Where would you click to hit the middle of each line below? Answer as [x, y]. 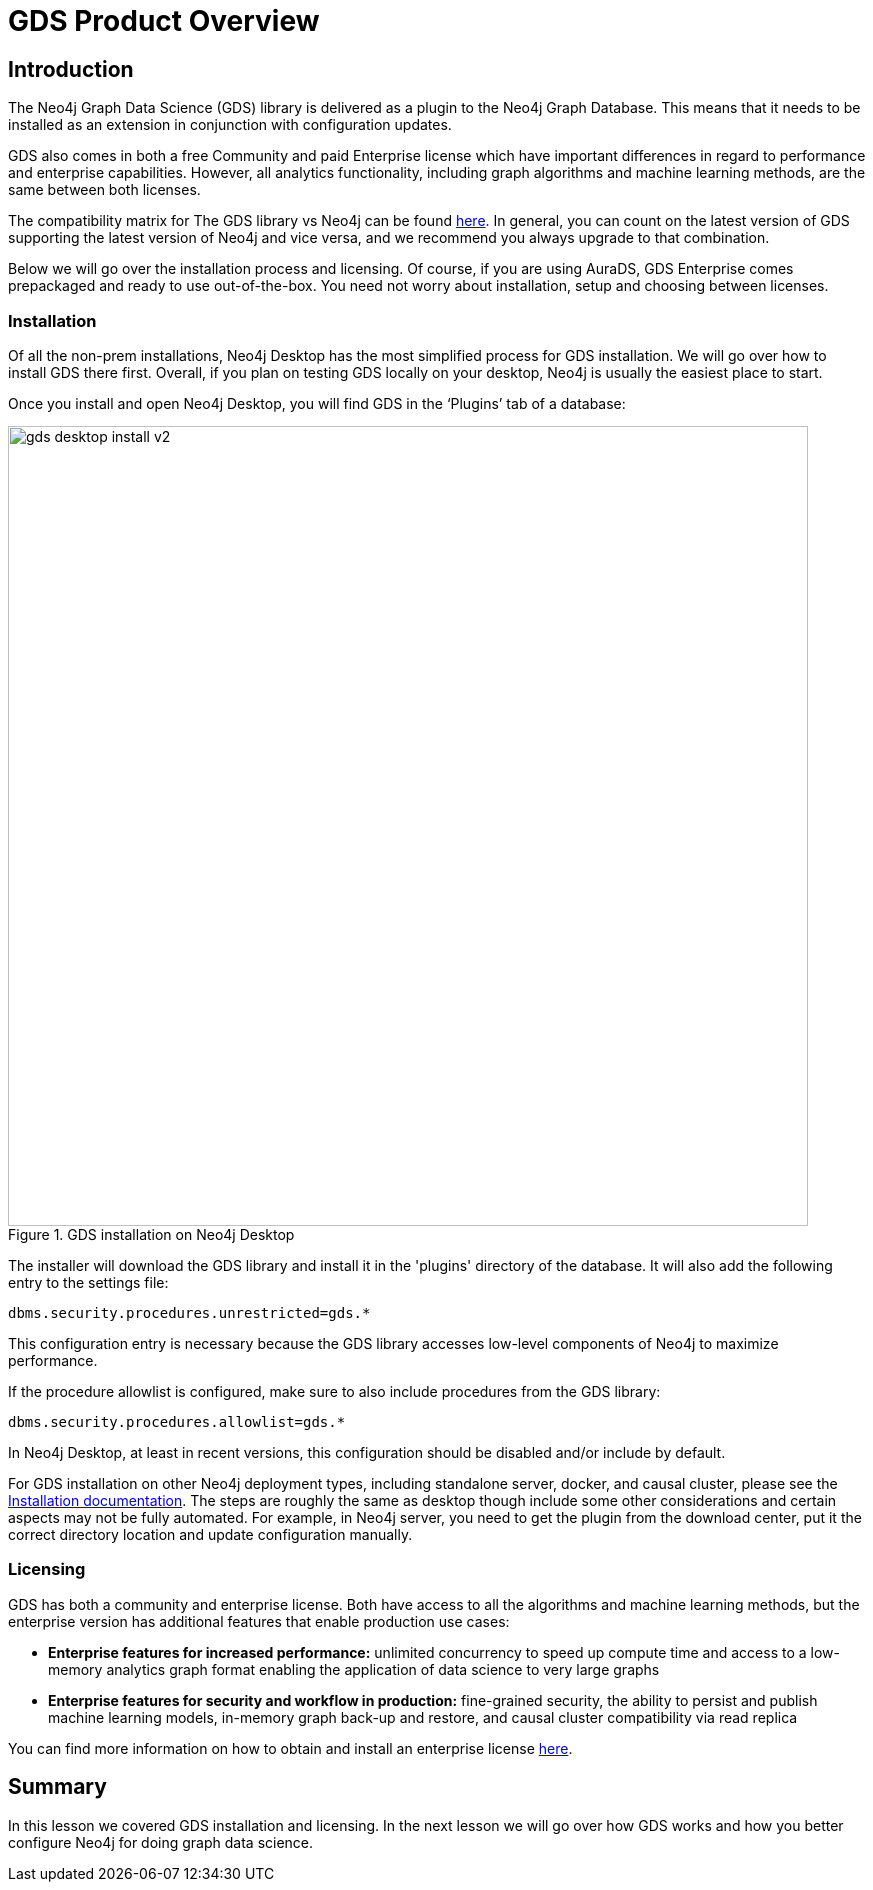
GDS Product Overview [164, 21]
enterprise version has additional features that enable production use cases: [259, 1621]
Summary [57, 1787]
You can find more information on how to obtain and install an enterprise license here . [290, 1748]
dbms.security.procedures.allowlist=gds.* [177, 1421]
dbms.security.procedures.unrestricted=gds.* [189, 1312]
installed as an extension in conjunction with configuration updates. [230, 125]
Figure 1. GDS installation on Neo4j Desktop [151, 1234]
